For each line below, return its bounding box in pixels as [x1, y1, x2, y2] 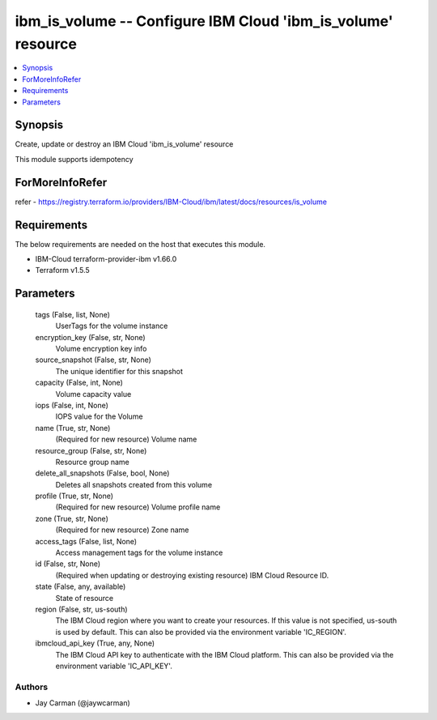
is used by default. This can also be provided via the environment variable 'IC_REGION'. [55, 627, 347, 637]
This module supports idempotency [15, 154, 134, 164]
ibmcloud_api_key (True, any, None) [35, 638, 155, 648]
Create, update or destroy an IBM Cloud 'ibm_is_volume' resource [15, 139, 234, 149]
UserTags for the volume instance [55, 321, 168, 331]
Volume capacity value [55, 389, 132, 398]
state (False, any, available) [35, 582, 126, 591]
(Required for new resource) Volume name [55, 434, 197, 445]
